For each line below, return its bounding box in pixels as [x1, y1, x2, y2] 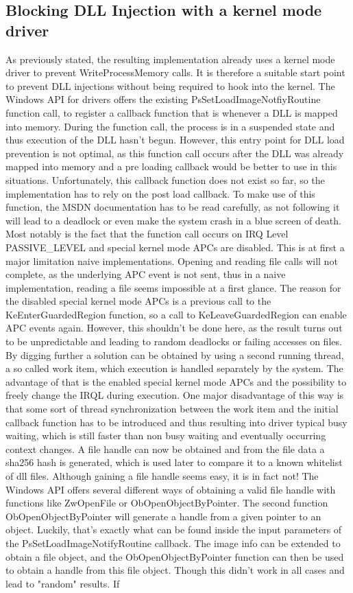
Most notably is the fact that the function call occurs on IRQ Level [5, 226, 289, 241]
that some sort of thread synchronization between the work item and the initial [5, 402, 339, 416]
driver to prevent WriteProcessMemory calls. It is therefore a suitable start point [5, 65, 345, 80]
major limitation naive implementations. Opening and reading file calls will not [5, 253, 338, 268]
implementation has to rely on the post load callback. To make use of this [5, 186, 315, 200]
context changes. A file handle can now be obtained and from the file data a [5, 441, 325, 456]
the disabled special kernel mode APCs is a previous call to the [5, 294, 271, 308]
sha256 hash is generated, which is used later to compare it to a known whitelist [5, 455, 343, 469]
